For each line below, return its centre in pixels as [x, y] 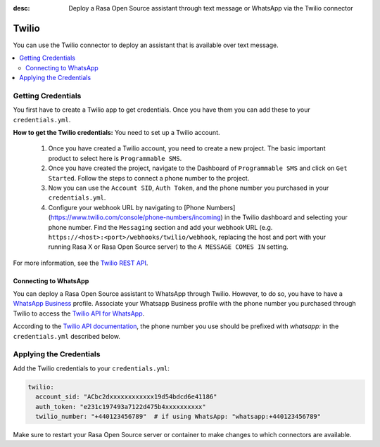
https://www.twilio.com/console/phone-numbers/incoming [135, 217]
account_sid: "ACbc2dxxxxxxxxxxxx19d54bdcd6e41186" [126, 397]
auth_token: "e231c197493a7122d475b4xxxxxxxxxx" [121, 407]
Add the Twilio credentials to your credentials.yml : [91, 368]
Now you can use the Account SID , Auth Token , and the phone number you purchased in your [189, 188]
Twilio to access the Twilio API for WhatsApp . [79, 313]
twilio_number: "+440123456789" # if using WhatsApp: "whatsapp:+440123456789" [178, 416]
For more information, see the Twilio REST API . [81, 263]
